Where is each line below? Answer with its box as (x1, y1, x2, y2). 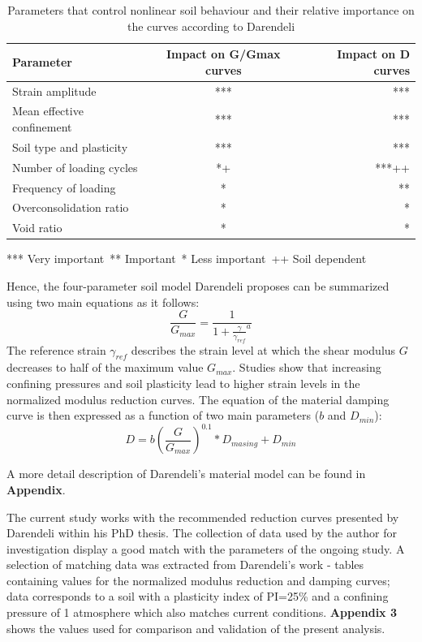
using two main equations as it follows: (6, 293, 200, 310)
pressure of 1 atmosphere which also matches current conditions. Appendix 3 (6, 604, 398, 621)
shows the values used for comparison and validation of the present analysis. (6, 619, 385, 636)
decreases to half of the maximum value (6, 359, 204, 376)
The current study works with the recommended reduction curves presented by (6, 508, 399, 525)
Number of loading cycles (12, 158, 138, 175)
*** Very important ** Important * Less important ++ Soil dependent (6, 250, 367, 267)
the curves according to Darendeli (127, 17, 295, 34)
